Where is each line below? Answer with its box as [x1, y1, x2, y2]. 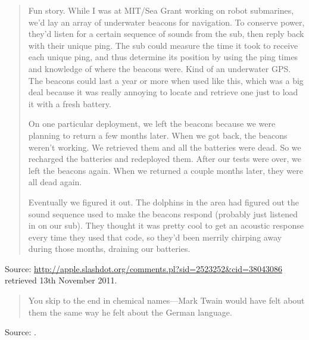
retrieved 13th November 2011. [5, 274, 117, 286]
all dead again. [28, 176, 82, 188]
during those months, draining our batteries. [28, 242, 191, 255]
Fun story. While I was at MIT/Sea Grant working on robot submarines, [28, 4, 294, 16]
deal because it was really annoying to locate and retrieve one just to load [28, 86, 298, 98]
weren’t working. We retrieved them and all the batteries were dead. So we [28, 141, 301, 153]
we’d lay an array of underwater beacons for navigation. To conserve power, [28, 15, 305, 28]
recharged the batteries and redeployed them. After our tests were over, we [28, 152, 302, 165]
